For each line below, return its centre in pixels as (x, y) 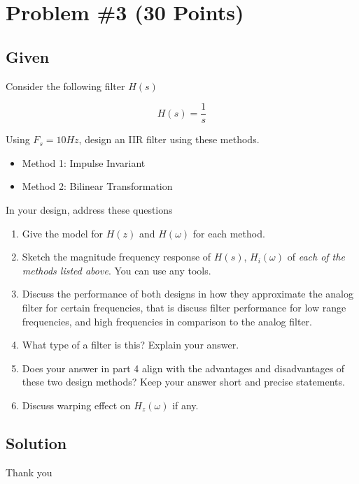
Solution (36, 442)
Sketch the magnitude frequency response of (117, 257)
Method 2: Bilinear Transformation (97, 186)
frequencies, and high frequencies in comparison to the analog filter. (167, 321)
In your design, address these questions (89, 210)
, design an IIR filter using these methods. (169, 139)
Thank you (29, 472)
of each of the (316, 257)
